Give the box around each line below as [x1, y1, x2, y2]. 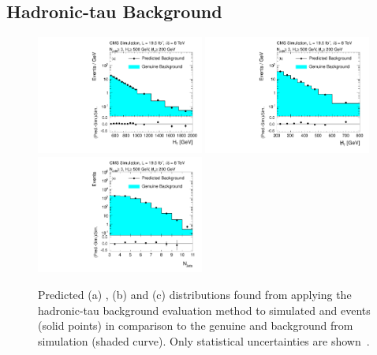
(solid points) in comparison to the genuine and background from [38, 317, 353, 334]
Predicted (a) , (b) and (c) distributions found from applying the [38, 286, 352, 303]
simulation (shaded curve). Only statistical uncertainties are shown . [38, 332, 370, 349]
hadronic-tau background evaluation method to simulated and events [38, 301, 371, 318]
